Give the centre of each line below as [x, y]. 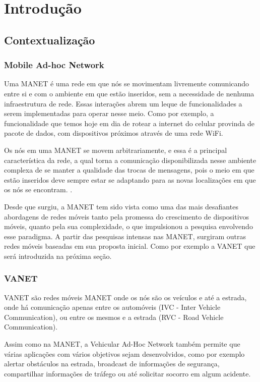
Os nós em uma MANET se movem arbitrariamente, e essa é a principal [116, 150]
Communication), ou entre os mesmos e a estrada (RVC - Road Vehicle [114, 317]
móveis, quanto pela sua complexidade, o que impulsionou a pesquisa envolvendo [128, 226]
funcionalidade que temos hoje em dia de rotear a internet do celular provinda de [129, 123]
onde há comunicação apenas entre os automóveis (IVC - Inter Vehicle [112, 307]
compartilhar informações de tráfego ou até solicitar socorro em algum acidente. [127, 373]
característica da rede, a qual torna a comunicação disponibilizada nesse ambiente [130, 160]
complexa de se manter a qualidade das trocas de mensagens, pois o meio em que [129, 170]
